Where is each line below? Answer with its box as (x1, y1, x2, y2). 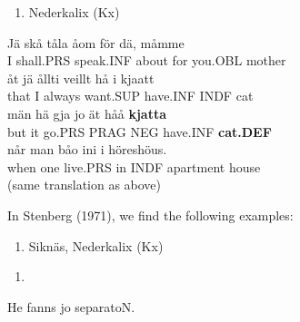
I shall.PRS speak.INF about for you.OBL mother (7, 51, 286, 70)
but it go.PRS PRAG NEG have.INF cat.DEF (7, 122, 272, 141)
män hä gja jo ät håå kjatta (7, 103, 166, 122)
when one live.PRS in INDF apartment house (7, 157, 261, 176)
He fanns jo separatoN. (7, 297, 135, 316)
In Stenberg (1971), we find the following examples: (7, 205, 294, 224)
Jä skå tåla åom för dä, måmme (7, 33, 185, 52)
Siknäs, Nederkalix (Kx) (28, 236, 164, 255)
